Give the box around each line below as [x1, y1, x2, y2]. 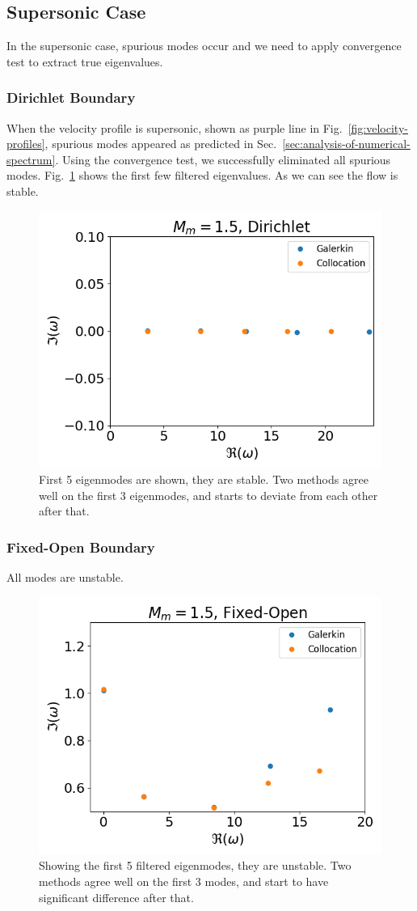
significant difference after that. [39, 888, 194, 905]
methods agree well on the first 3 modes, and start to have [39, 872, 329, 889]
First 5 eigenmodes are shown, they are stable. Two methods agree [39, 471, 369, 488]
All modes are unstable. [6, 569, 124, 586]
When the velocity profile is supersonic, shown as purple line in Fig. [6, 119, 343, 136]
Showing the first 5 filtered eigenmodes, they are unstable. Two [39, 857, 352, 874]
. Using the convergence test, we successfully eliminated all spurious [55, 150, 391, 167]
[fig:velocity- [347, 119, 408, 136]
